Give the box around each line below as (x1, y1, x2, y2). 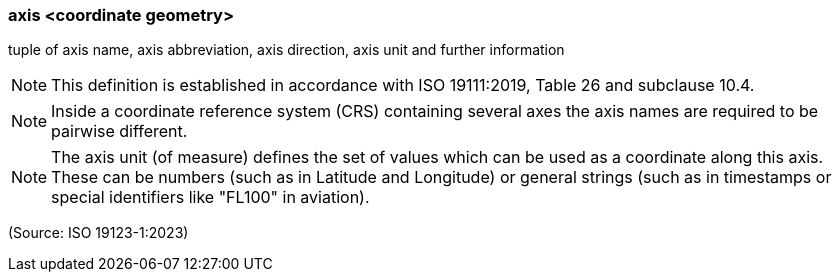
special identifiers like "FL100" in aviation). (51, 187, 370, 208)
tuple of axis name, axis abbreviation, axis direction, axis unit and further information (8, 41, 565, 59)
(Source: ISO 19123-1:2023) (8, 224, 189, 242)
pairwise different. (51, 121, 188, 142)
